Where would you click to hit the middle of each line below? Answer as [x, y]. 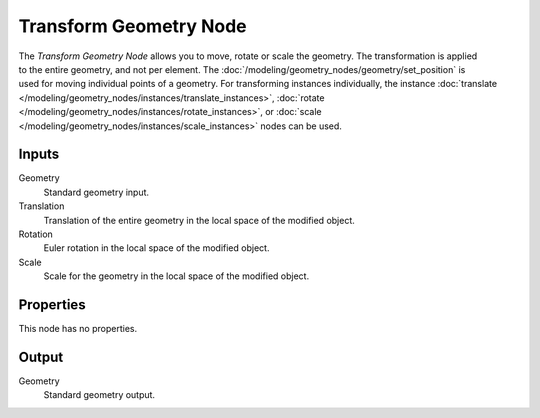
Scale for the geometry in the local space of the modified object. [176, 276]
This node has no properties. [78, 329]
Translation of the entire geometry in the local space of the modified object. [199, 220]
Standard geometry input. [96, 192]
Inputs [39, 154]
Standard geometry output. [99, 395]
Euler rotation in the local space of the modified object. [156, 248]
